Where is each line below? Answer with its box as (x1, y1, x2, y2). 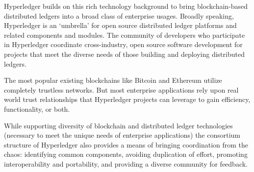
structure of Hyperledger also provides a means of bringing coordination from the (4, 139, 249, 149)
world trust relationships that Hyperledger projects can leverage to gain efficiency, (4, 94, 251, 104)
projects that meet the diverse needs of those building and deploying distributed (4, 49, 245, 59)
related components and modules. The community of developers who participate (4, 29, 245, 40)
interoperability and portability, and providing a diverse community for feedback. (4, 158, 248, 169)
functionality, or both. (4, 103, 70, 114)
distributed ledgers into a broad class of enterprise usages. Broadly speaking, (4, 10, 234, 21)
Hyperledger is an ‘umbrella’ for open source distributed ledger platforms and (4, 20, 237, 30)
